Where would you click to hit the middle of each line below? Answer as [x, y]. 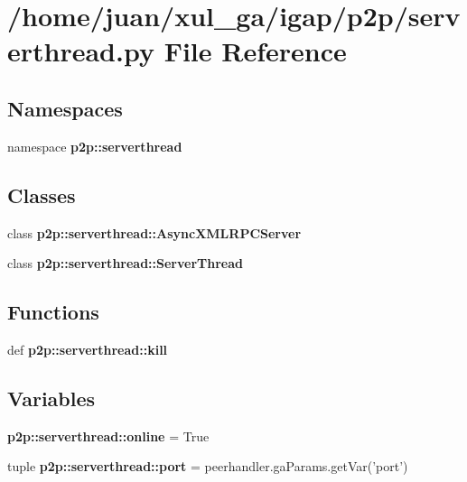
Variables [51, 398]
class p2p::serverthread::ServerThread [125, 263]
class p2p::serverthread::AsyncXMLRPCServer [154, 232]
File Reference [255, 51]
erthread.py [81, 51]
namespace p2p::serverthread [95, 146]
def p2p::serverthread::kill [88, 349]
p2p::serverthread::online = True [108, 436]
